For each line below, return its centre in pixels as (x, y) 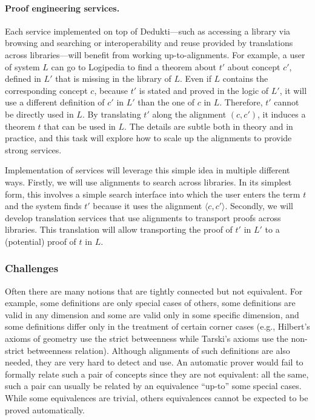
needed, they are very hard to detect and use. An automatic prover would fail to (154, 362)
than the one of (166, 102)
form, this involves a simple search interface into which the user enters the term (153, 194)
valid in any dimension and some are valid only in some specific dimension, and (152, 314)
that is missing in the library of (113, 78)
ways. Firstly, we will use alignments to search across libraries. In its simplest (148, 182)
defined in (23, 78)
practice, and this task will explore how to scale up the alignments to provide (148, 138)
